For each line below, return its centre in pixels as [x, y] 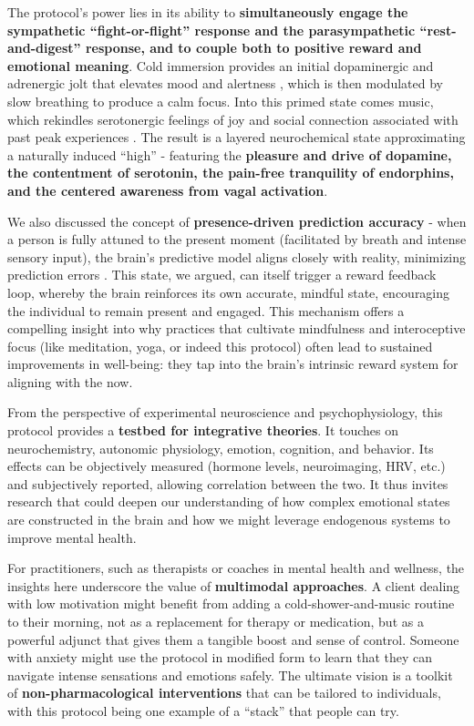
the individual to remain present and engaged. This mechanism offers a [206, 310]
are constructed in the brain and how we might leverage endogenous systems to [229, 520]
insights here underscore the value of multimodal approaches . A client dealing [234, 585]
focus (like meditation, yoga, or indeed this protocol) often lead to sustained [220, 346]
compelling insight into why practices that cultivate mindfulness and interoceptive [237, 328]
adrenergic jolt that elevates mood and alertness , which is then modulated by [225, 83]
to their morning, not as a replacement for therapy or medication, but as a [216, 621]
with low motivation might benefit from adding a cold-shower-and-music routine [231, 603]
